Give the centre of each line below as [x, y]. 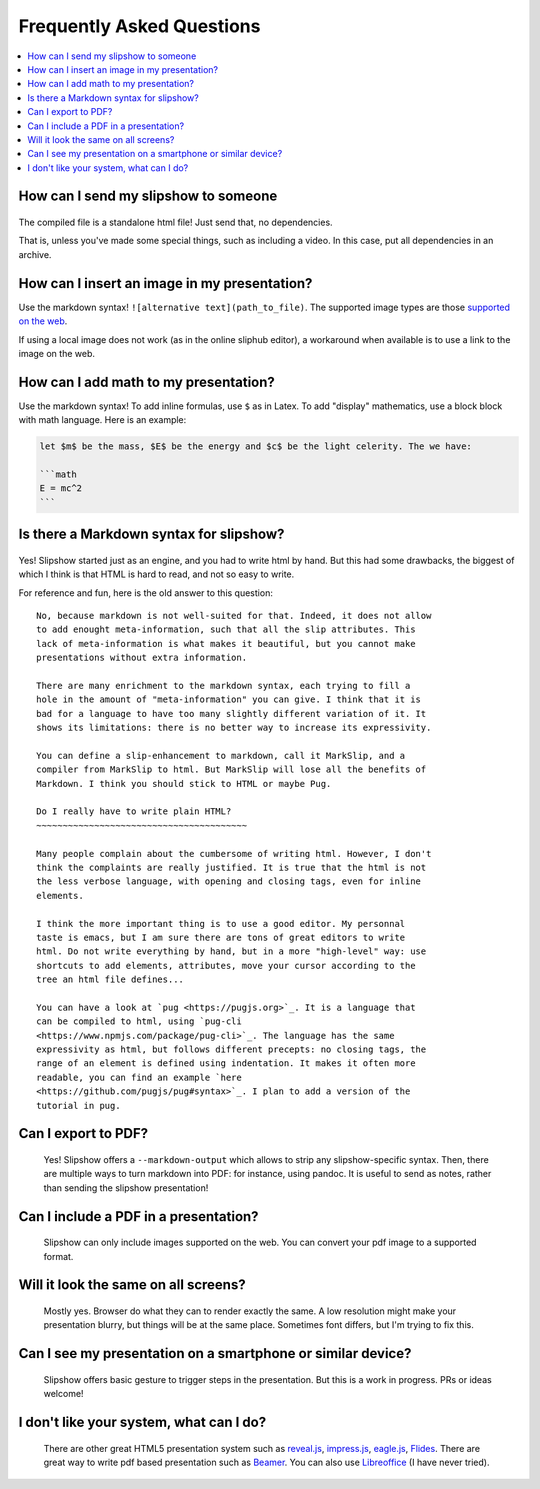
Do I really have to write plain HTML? [134, 811]
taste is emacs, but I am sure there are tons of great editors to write [221, 937]
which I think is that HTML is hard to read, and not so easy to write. [156, 574]
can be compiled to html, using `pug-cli [139, 1021]
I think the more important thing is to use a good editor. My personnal [221, 923]
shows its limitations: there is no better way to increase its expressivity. [234, 728]
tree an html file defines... [110, 979]
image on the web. [56, 353]
